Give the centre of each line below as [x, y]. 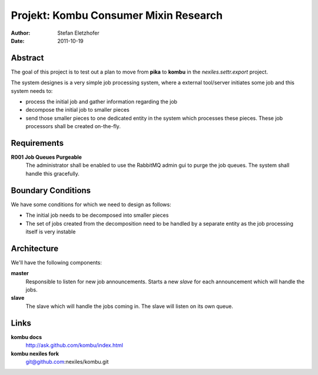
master [20, 273]
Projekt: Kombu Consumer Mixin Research [117, 15]
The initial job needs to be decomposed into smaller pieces [97, 215]
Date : [18, 41]
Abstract [27, 58]
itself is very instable [51, 232]
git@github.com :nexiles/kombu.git [67, 361]
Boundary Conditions [51, 190]
